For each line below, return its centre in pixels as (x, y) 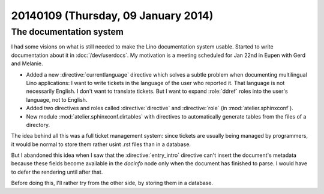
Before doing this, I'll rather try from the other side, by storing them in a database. (112, 183)
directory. (38, 125)
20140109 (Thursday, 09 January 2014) (112, 16)
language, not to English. (57, 99)
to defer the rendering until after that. (57, 172)
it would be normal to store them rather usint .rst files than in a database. (101, 144)
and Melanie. (27, 63)
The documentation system (67, 32)
